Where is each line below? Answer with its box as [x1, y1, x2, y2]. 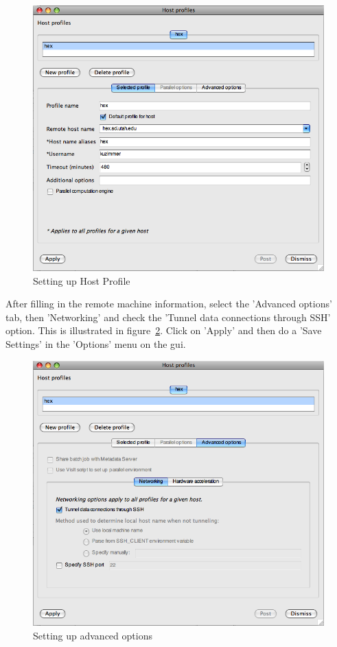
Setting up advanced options [33, 628, 152, 642]
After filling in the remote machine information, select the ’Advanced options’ [5, 296, 332, 311]
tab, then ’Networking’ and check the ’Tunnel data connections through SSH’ [5, 309, 331, 324]
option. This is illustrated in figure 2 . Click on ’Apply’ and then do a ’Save [5, 323, 322, 338]
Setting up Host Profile [33, 273, 130, 287]
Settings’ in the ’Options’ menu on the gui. [5, 336, 186, 351]
